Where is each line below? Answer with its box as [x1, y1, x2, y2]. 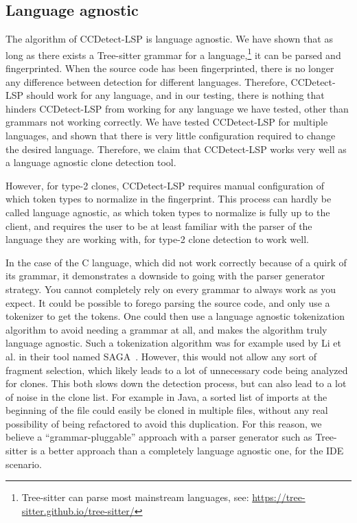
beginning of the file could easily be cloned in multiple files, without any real [5, 403, 328, 417]
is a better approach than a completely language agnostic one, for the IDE [30, 443, 344, 458]
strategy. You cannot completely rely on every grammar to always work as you [5, 281, 336, 296]
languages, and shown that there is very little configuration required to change [5, 128, 336, 143]
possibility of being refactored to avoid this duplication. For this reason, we [5, 416, 322, 430]
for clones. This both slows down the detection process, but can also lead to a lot [5, 376, 347, 391]
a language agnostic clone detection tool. [5, 155, 176, 170]
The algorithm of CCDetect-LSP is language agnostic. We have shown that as [5, 32, 333, 46]
